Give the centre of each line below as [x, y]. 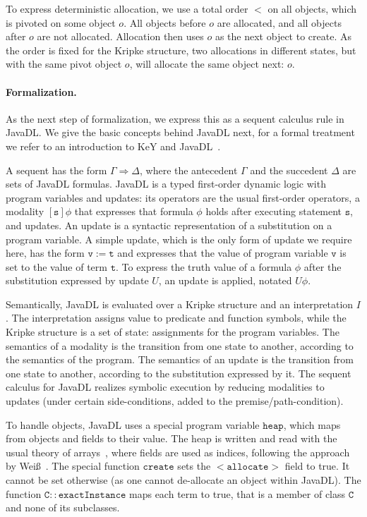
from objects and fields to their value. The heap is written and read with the [172, 438]
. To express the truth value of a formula [204, 266]
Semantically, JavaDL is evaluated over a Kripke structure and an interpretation [180, 304]
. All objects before [165, 22]
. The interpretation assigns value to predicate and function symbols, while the [176, 318]
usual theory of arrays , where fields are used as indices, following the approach [178, 452]
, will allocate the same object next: [207, 64]
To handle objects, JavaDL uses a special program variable [133, 424]
